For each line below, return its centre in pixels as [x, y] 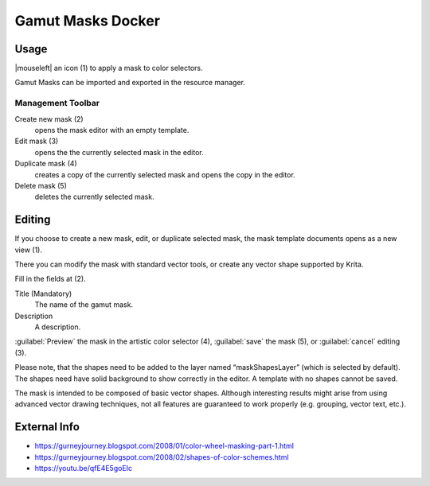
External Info [47, 427]
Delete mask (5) [41, 185]
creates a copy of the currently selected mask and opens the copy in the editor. [165, 174]
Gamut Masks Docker [88, 21]
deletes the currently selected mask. [94, 197]
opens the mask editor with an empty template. [112, 130]
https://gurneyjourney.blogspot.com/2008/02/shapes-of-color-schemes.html [162, 457]
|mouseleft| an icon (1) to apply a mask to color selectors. [109, 68]
